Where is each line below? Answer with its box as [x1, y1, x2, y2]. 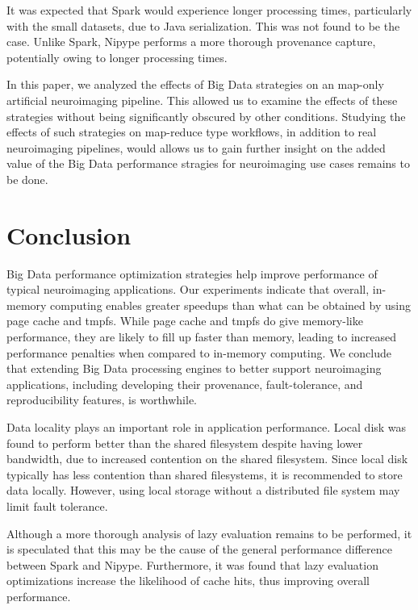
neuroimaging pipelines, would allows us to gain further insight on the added [6, 139, 386, 156]
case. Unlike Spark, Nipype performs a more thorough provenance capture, [6, 33, 376, 50]
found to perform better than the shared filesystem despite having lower [6, 434, 363, 451]
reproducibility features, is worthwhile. [6, 391, 198, 408]
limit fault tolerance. [6, 497, 108, 514]
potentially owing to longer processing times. [6, 48, 228, 65]
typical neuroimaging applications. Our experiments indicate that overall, [6, 281, 370, 298]
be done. [6, 170, 48, 187]
